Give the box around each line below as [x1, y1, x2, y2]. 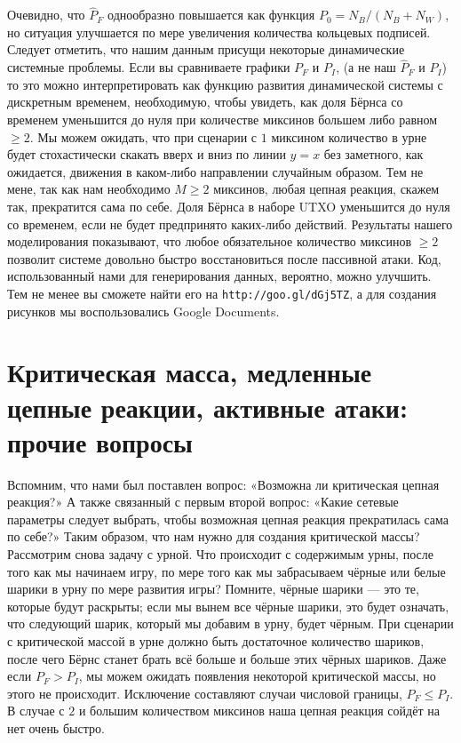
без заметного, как [323, 145, 424, 164]
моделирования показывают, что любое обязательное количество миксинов [7, 232, 412, 251]
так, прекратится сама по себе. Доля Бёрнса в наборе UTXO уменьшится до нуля [7, 196, 450, 215]
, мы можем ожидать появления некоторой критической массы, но [78, 667, 436, 685]
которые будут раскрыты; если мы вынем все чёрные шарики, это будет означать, [7, 596, 449, 615]
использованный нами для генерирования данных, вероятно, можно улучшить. [7, 267, 432, 285]
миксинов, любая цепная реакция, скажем [213, 180, 440, 198]
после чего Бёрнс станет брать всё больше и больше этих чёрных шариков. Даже [7, 649, 447, 667]
